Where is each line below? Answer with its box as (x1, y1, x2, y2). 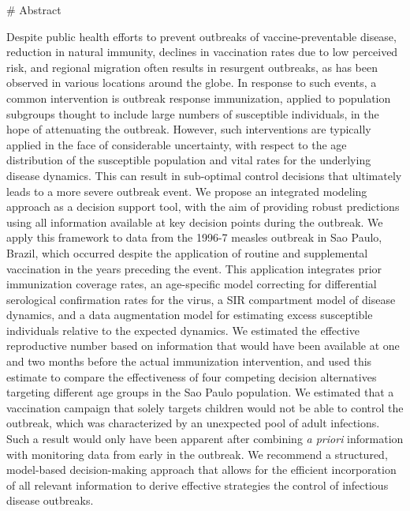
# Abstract (6, 2, 61, 17)
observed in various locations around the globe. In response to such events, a (6, 74, 377, 91)
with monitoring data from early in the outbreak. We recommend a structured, (6, 445, 388, 462)
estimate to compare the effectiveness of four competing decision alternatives (6, 368, 377, 385)
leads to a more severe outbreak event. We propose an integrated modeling (6, 182, 367, 199)
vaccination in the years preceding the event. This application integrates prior (6, 260, 382, 276)
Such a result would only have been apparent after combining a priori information (6, 430, 404, 447)
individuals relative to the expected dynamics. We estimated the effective (6, 321, 360, 338)
